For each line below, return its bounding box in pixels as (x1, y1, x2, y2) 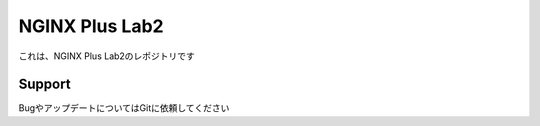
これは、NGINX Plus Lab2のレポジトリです (18, 50, 195, 62)
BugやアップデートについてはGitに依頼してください (18, 102, 230, 114)
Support (18, 76, 71, 93)
